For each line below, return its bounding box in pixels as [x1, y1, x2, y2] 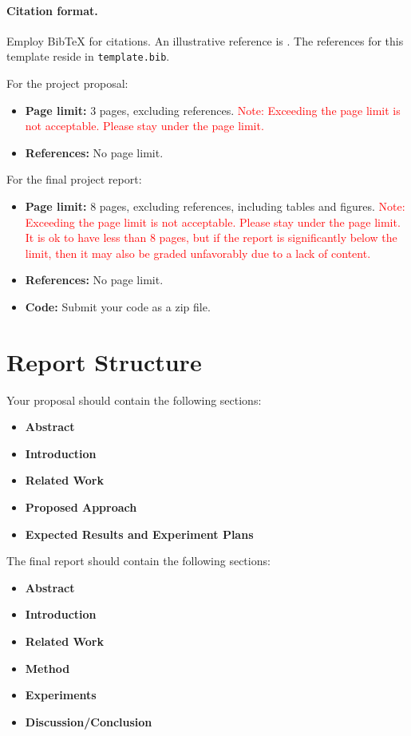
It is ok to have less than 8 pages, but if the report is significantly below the [25, 229, 397, 246]
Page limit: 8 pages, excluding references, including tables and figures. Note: [25, 198, 405, 215]
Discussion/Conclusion [25, 713, 152, 730]
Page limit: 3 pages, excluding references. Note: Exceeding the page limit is [25, 101, 401, 118]
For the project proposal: [6, 75, 128, 92]
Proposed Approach [25, 499, 137, 516]
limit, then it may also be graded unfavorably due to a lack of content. [25, 244, 371, 261]
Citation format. [6, 2, 98, 18]
